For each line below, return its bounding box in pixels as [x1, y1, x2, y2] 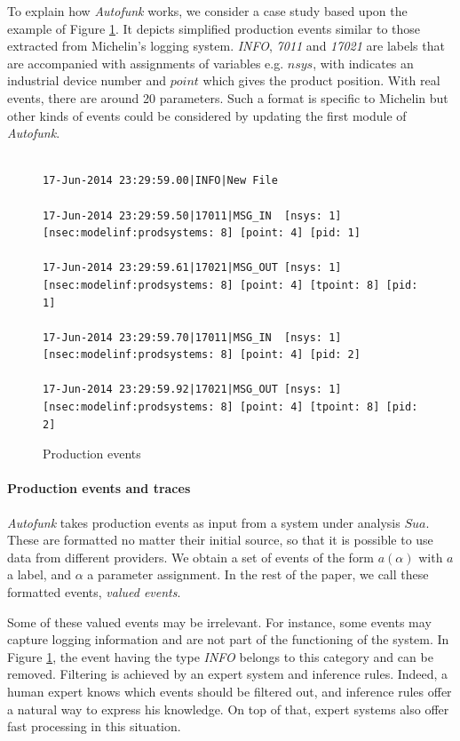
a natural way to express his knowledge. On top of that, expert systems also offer [7, 699, 449, 718]
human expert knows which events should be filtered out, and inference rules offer [7, 681, 452, 700]
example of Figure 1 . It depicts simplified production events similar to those [7, 19, 421, 37]
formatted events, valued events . [7, 583, 181, 602]
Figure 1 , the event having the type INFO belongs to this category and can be [7, 647, 433, 665]
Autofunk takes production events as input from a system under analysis [7, 513, 401, 531]
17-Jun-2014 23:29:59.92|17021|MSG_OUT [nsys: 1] [43, 383, 342, 396]
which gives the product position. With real [202, 71, 440, 90]
